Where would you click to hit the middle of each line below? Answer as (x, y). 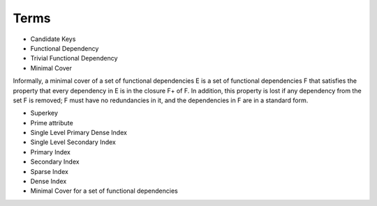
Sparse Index (50, 171)
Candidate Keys (53, 39)
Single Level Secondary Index (73, 142)
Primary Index (51, 152)
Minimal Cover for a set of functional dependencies (104, 191)
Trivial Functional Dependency (74, 58)
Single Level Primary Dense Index (79, 133)
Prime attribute (52, 122)
